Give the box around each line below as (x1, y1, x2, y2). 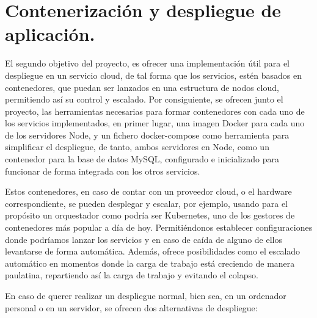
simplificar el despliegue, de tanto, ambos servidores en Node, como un (5, 140, 269, 153)
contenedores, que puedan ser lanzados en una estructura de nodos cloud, (5, 81, 279, 93)
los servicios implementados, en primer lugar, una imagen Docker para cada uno (5, 117, 305, 129)
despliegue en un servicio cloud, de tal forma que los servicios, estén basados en (5, 68, 302, 81)
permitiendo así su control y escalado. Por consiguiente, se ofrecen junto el (5, 93, 283, 106)
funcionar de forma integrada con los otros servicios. (5, 164, 200, 177)
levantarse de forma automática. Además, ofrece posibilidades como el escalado (5, 245, 301, 258)
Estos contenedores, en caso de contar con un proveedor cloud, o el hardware (5, 185, 292, 198)
